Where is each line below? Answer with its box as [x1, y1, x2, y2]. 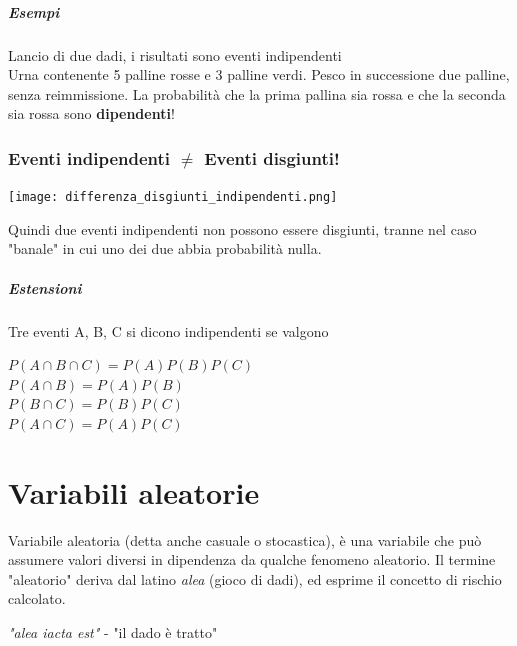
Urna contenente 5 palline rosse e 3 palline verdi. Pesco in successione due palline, [8, 64, 510, 85]
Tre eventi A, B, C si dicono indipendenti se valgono [8, 320, 329, 341]
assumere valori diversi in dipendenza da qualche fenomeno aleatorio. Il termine [8, 549, 496, 570]
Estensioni [8, 277, 82, 298]
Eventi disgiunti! [204, 145, 340, 170]
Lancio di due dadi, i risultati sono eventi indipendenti [8, 44, 342, 65]
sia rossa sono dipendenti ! [8, 103, 175, 124]
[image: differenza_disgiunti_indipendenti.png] [8, 190, 338, 205]
